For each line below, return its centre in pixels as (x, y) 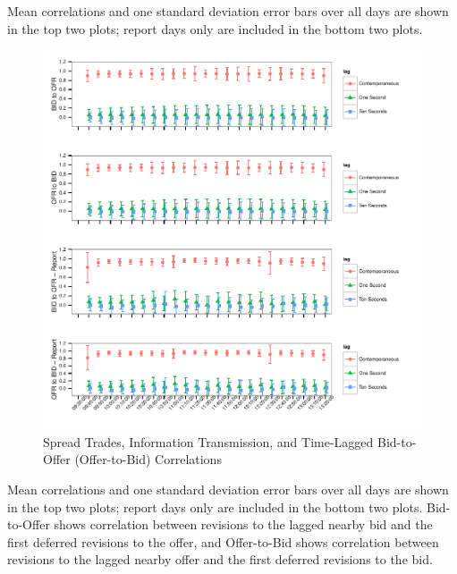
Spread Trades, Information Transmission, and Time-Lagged (208, 441)
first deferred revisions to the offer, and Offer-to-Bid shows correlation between (223, 541)
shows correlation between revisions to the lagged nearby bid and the (243, 524)
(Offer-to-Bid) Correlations (148, 459)
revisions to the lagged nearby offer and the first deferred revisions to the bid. (220, 559)
